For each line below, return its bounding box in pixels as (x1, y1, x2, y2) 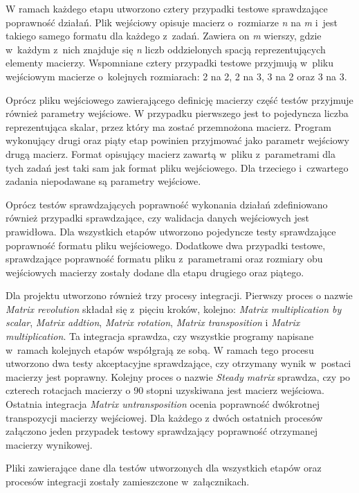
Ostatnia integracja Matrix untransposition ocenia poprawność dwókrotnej (6, 397, 320, 411)
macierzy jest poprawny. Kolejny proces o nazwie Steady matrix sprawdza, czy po (6, 369, 351, 384)
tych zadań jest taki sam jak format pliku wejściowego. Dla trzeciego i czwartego (6, 160, 349, 174)
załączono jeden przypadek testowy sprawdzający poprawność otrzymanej (6, 424, 318, 438)
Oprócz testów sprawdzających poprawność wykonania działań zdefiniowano (6, 197, 328, 211)
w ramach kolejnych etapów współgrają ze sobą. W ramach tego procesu (6, 342, 314, 357)
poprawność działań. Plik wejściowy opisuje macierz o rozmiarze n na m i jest (6, 15, 338, 29)
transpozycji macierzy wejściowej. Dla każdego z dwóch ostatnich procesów (6, 410, 323, 424)
